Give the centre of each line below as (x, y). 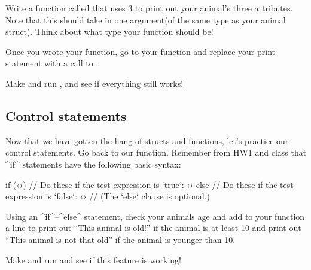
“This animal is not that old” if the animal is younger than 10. (121, 239)
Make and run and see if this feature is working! (93, 260)
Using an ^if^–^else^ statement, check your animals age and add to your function (155, 216)
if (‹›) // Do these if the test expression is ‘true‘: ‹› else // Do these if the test (150, 184)
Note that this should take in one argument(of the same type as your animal (146, 19)
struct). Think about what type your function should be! (109, 31)
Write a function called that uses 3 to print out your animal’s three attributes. (149, 8)
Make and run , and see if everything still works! (94, 83)
